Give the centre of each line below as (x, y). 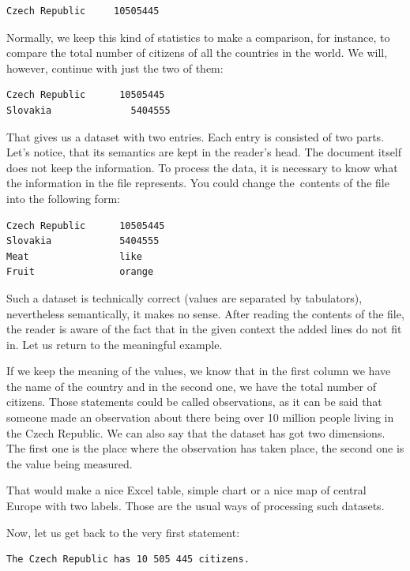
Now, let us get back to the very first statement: (123, 532)
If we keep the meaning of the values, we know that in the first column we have (199, 371)
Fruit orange (80, 272)
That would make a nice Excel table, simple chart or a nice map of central (186, 490)
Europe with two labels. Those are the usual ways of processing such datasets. (196, 506)
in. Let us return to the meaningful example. (115, 344)
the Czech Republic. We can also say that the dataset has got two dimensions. (196, 432)
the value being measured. (70, 463)
